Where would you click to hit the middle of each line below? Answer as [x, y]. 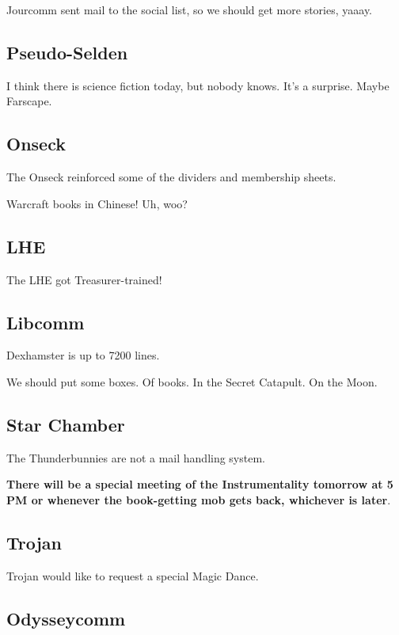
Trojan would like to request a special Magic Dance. [133, 575]
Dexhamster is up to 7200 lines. [83, 355]
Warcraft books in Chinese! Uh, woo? [97, 203]
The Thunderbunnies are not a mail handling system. [136, 457]
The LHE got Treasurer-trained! [84, 279]
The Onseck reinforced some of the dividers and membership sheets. [171, 177]
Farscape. [29, 101]
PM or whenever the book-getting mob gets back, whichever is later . [199, 499]
